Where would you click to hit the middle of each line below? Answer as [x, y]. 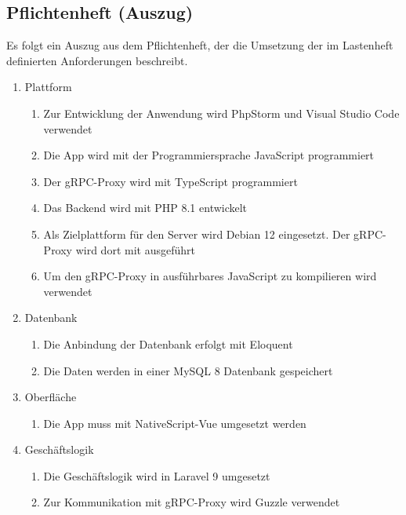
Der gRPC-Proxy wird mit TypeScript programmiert [170, 181]
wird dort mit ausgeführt [135, 249]
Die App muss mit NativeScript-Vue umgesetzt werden [175, 423]
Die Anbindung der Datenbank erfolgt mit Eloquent [168, 343]
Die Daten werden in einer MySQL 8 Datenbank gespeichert [188, 370]
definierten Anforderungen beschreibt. [97, 60]
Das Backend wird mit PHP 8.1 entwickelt [145, 208]
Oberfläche [51, 397]
